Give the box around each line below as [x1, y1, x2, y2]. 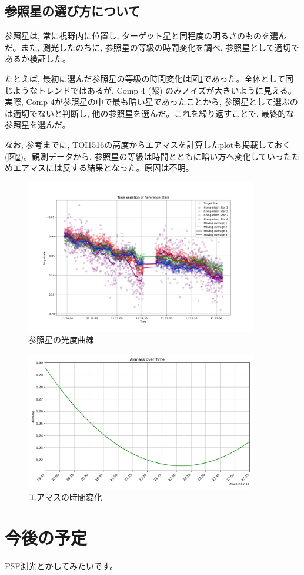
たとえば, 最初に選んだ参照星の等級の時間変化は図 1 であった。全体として [5, 72, 286, 84]
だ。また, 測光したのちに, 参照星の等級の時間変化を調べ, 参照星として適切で [5, 41, 299, 53]
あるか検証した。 [5, 52, 71, 65]
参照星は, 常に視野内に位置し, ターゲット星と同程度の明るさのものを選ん [5, 29, 287, 42]
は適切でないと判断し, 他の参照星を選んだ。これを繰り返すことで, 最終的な [5, 107, 295, 119]
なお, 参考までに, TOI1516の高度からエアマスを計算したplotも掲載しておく [5, 138, 291, 150]
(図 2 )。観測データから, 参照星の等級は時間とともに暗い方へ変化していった [5, 150, 292, 162]
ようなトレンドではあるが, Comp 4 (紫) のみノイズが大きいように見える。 [12, 84, 296, 96]
